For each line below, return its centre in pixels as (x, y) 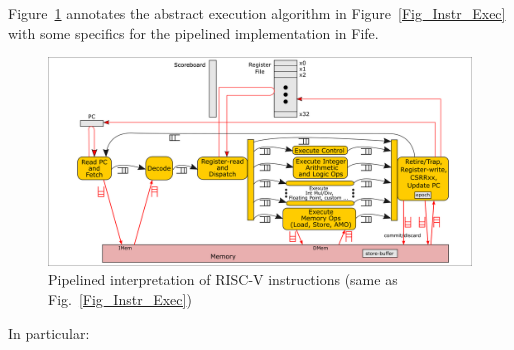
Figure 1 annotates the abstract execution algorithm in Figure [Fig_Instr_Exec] (257, 13)
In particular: (49, 332)
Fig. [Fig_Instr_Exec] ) (120, 299)
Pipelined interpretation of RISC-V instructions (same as (223, 279)
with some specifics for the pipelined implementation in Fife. (193, 32)
